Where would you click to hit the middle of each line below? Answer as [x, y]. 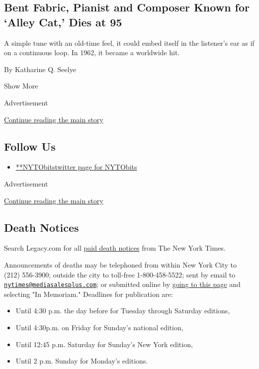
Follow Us [30, 146]
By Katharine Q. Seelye [40, 69]
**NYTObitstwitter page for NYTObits [76, 167]
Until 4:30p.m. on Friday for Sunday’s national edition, [99, 327]
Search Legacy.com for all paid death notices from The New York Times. [115, 248]
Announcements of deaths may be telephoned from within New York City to [121, 264]
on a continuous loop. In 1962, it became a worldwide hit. [92, 52]
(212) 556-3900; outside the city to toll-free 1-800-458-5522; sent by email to [120, 274]
